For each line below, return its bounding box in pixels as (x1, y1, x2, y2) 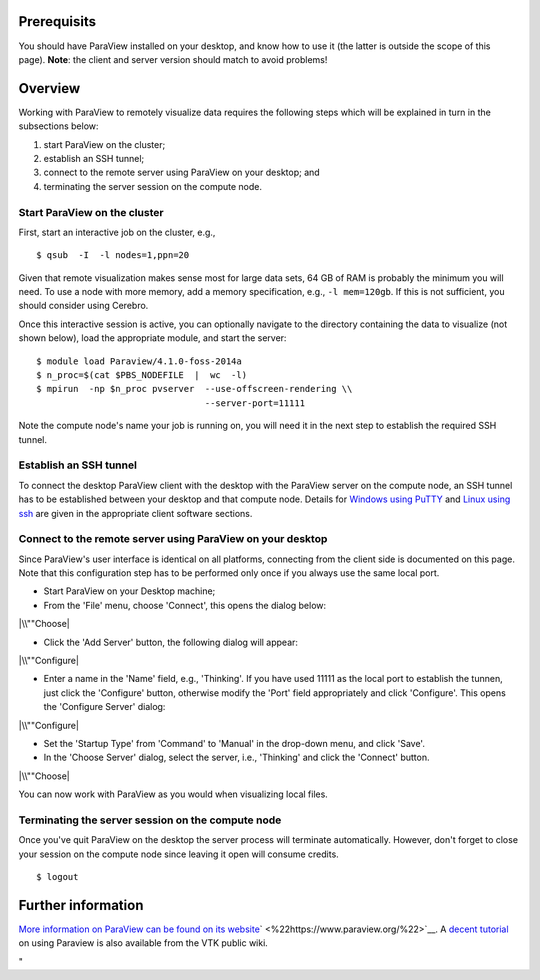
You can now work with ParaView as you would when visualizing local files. (18, 788, 329, 800)
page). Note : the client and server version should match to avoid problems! (18, 53, 328, 65)
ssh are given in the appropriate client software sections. (18, 507, 253, 519)
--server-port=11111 (204, 397, 305, 409)
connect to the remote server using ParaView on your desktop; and (43, 166, 320, 179)
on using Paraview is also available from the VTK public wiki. (18, 937, 269, 949)
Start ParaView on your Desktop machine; (43, 585, 216, 597)
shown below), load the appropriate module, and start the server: (18, 332, 287, 344)
